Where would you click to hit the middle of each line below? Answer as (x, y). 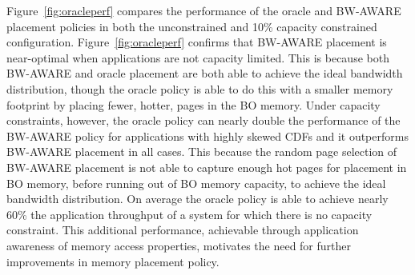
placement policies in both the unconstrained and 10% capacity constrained (192, 26)
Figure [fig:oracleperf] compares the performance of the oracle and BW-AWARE (204, 10)
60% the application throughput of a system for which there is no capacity (189, 214)
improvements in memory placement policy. (113, 261)
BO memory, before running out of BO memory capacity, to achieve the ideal (196, 183)
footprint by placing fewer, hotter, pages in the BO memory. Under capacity (193, 104)
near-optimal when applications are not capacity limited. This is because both (198, 57)
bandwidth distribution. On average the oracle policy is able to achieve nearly (197, 199)
